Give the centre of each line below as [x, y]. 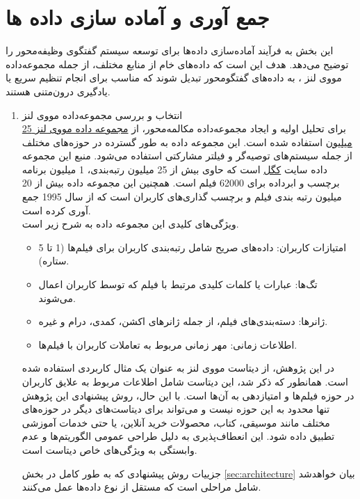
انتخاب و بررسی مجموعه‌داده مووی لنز [102, 114]
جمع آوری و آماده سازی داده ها [138, 17]
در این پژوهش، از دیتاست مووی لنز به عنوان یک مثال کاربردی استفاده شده [178, 368]
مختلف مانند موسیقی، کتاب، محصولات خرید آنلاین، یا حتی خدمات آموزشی [176, 422]
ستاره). [54, 261]
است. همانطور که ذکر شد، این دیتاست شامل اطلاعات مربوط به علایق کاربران [185, 381]
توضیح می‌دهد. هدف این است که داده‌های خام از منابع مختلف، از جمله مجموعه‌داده [177, 64]
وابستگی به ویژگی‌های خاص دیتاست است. [109, 449]
